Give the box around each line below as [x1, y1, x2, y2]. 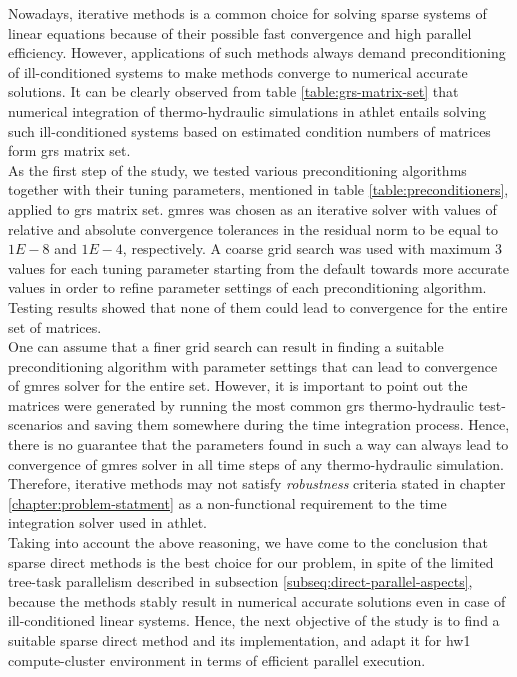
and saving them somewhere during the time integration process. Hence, [67, 414, 510, 435]
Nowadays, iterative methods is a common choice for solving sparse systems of [8, 3, 487, 23]
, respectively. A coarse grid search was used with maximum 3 [122, 238, 503, 259]
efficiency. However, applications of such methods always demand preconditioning [8, 42, 506, 63]
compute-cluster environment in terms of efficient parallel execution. [8, 649, 426, 670]
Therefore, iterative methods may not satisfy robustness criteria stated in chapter [8, 473, 506, 494]
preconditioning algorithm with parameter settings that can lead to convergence [8, 355, 498, 376]
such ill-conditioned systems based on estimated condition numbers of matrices [8, 120, 491, 141]
